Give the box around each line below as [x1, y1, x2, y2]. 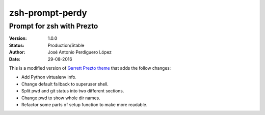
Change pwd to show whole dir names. [21, 95, 101, 101]
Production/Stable [48, 42, 84, 48]
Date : [9, 56, 21, 62]
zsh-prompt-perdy [9, 7, 87, 18]
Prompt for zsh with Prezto [9, 22, 98, 30]
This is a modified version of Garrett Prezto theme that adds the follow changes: [9, 65, 171, 71]
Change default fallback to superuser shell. [21, 81, 109, 87]
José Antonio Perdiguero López [48, 49, 112, 55]
